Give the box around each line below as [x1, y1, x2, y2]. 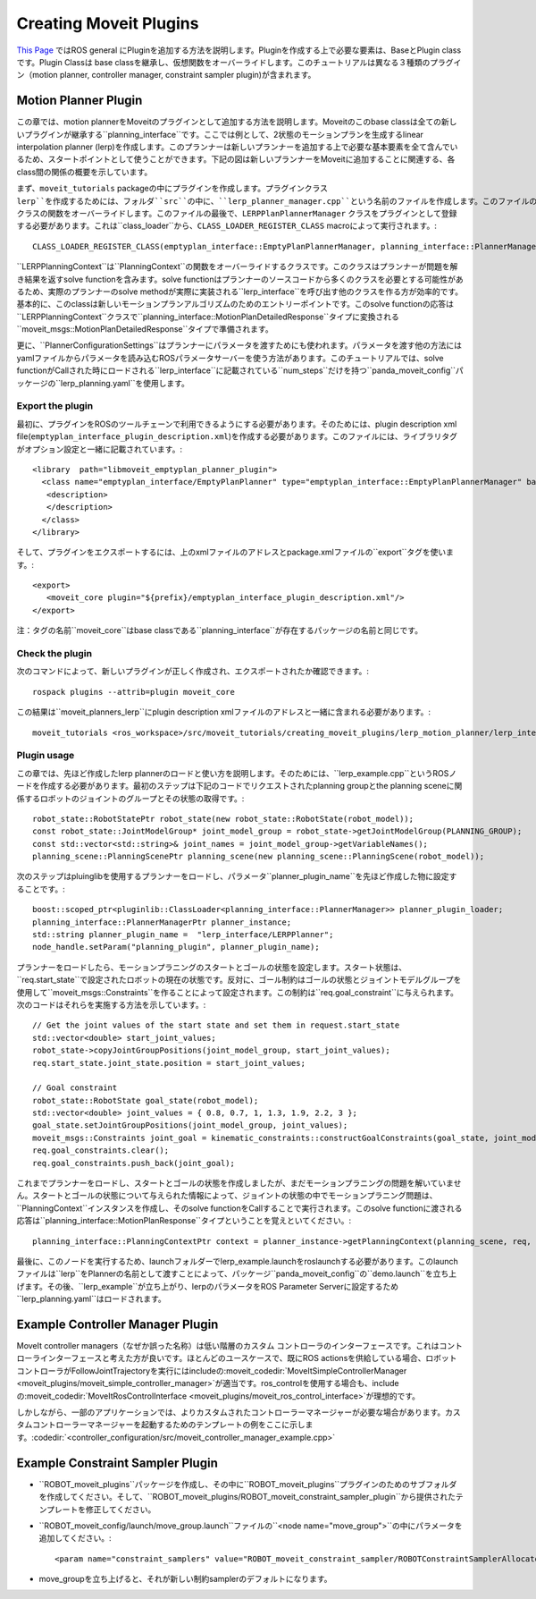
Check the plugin [16, 647, 93, 660]
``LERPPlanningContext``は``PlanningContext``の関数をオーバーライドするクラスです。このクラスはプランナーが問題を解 [16, 261, 458, 272]
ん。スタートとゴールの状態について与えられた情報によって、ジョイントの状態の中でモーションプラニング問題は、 [16, 1190, 438, 1201]
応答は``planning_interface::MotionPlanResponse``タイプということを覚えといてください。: [16, 1215, 352, 1226]
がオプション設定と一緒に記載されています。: [16, 444, 183, 454]
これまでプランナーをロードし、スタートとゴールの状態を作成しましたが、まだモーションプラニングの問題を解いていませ [16, 1178, 462, 1189]
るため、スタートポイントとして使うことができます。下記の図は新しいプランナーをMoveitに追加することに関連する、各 [16, 154, 456, 165]
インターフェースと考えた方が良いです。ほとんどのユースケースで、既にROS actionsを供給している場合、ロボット [39, 1353, 457, 1364]
